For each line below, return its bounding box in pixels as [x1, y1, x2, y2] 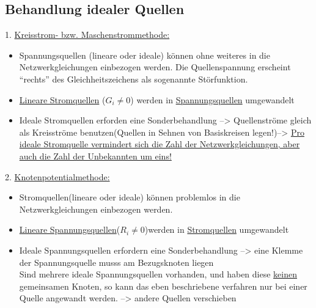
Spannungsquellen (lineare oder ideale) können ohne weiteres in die [19, 48, 270, 61]
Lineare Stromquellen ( [19, 93, 106, 106]
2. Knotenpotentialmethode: [5, 170, 110, 183]
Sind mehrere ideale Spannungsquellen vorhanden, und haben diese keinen [19, 268, 297, 280]
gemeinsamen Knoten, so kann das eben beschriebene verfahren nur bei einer [19, 279, 307, 292]
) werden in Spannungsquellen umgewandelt [130, 93, 295, 106]
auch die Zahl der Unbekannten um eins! [19, 149, 172, 162]
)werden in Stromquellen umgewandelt [144, 223, 289, 236]
